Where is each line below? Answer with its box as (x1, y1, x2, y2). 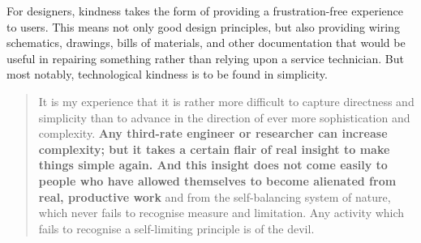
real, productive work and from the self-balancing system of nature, (38, 188, 391, 205)
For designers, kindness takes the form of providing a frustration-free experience (6, 2, 404, 19)
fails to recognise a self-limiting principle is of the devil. (38, 220, 315, 237)
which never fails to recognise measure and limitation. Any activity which (38, 204, 405, 221)
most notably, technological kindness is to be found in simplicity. (6, 66, 328, 83)
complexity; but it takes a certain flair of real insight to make (38, 140, 390, 157)
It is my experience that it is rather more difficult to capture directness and (38, 92, 415, 109)
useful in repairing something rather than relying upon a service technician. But (6, 49, 404, 66)
